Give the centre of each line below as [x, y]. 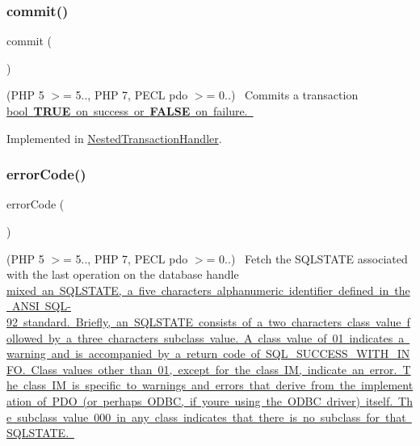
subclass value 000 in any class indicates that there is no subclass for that [212, 417]
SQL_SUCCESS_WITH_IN [338, 353]
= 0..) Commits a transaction [282, 95]
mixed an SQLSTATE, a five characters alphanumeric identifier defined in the [208, 290]
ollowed [25, 337]
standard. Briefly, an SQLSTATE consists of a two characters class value [212, 321]
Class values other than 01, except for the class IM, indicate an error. [214, 369]
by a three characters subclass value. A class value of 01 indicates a [227, 337]
